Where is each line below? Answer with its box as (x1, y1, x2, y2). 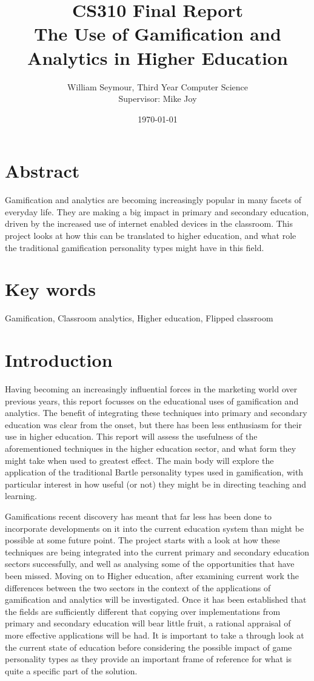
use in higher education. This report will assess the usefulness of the (5, 430, 258, 443)
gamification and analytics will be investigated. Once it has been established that (5, 593, 307, 606)
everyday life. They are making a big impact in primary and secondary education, (5, 205, 309, 218)
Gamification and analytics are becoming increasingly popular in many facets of (5, 193, 301, 206)
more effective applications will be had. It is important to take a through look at (5, 628, 304, 641)
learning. (5, 489, 37, 502)
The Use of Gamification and (34, 21, 281, 46)
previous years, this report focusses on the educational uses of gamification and (5, 394, 299, 407)
